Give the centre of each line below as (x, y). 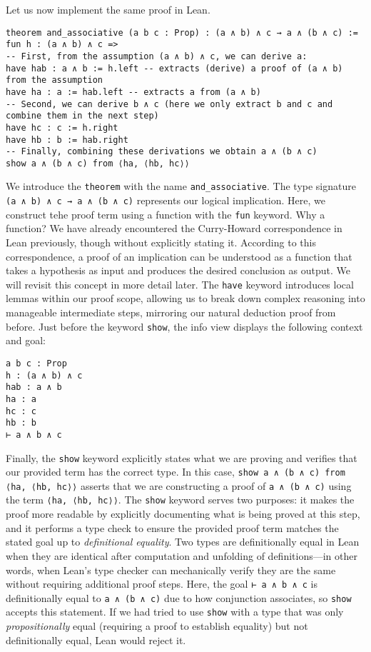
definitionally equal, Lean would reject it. (96, 640)
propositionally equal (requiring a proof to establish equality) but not (157, 626)
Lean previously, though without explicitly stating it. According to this (161, 242)
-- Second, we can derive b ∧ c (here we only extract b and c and (169, 104)
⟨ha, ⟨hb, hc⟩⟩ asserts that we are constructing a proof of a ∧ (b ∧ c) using (179, 485)
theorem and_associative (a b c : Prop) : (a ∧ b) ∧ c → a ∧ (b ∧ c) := (182, 32)
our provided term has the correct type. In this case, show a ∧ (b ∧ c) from (176, 472)
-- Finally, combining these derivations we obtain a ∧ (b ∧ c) (162, 152)
